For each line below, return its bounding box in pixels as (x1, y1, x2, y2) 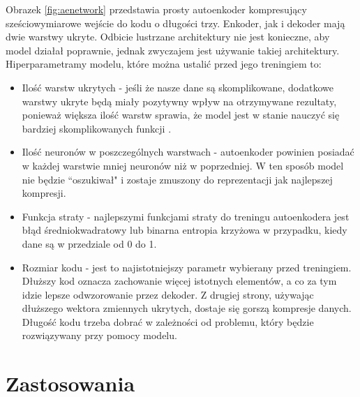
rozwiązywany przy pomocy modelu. (22, 328, 177, 343)
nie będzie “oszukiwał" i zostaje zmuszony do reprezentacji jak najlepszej (22, 172, 333, 186)
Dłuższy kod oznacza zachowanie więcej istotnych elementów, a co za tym (22, 274, 337, 288)
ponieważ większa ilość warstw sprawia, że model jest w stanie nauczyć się (22, 107, 340, 122)
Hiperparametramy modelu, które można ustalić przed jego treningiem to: (6, 57, 322, 71)
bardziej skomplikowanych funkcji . (22, 121, 172, 135)
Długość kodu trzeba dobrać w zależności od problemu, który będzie (22, 314, 314, 329)
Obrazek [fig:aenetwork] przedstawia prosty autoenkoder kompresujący (6, 2, 307, 16)
